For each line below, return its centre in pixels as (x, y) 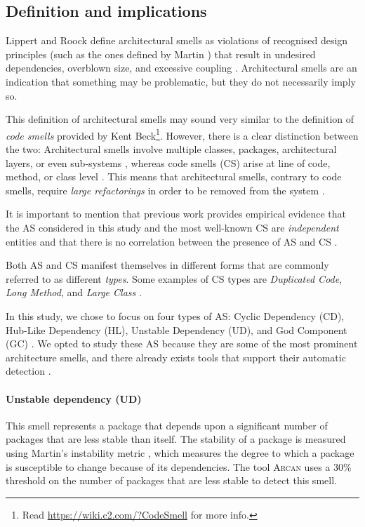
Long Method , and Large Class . (74, 292)
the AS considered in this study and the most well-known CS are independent (172, 227)
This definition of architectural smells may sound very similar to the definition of (180, 119)
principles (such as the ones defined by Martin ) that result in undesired (161, 54)
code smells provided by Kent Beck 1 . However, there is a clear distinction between (182, 134)
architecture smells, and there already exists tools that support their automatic (176, 357)
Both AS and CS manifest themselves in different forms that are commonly (167, 265)
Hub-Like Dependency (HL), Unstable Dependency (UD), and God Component (177, 329)
